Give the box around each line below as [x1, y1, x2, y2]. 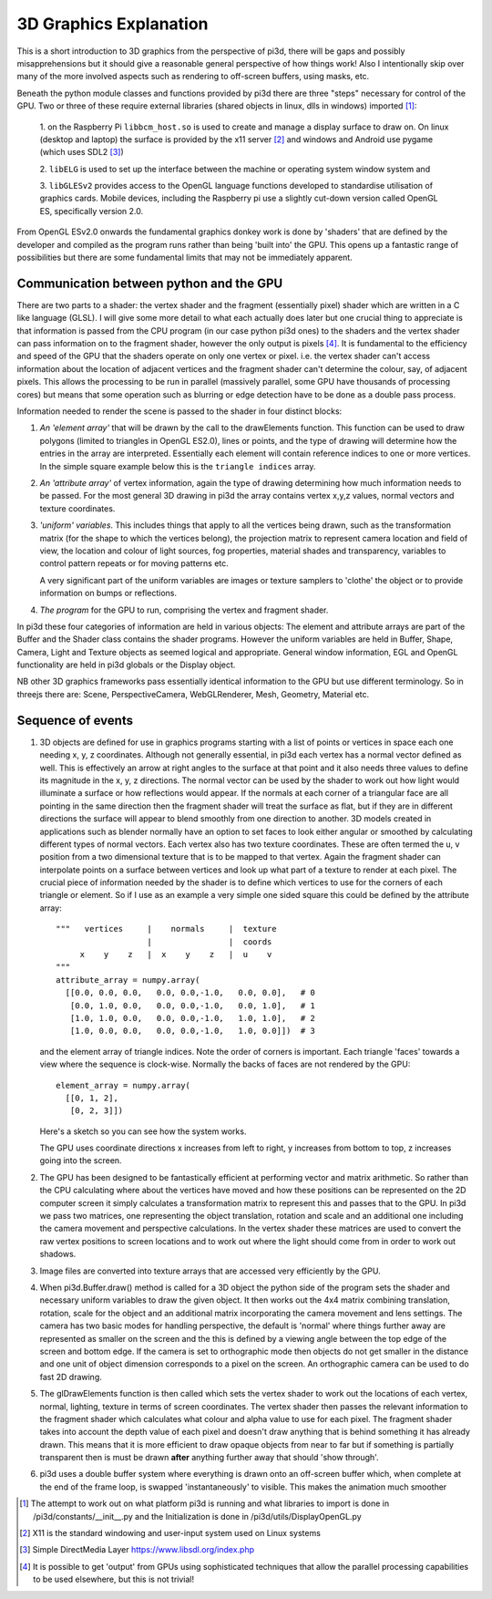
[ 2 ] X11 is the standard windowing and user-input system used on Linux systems [19, 1528, 321, 1539]
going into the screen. [39, 1155, 122, 1166]
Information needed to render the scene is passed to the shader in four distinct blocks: [16, 406, 343, 417]
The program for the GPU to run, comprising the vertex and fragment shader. [39, 604, 329, 615]
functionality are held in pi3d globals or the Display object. [16, 659, 236, 670]
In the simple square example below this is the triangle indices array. [39, 460, 316, 471]
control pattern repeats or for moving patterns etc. [39, 558, 230, 569]
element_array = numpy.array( [56, 1080, 191, 1090]
